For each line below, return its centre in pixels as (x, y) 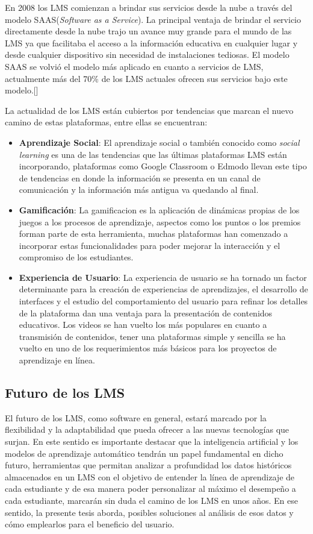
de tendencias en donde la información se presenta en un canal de (140, 177)
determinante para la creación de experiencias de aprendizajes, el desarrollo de (163, 289)
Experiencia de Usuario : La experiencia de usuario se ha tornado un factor (163, 277)
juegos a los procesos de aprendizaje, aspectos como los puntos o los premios (160, 221)
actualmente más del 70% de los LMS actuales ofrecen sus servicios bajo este (146, 78)
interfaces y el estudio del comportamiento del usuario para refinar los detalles (163, 301)
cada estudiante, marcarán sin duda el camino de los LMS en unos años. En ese (152, 500)
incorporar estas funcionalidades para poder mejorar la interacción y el (150, 245)
